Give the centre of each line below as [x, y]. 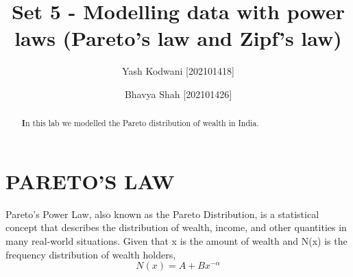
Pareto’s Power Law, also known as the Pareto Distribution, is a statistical [162, 214]
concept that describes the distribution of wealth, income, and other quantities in [176, 227]
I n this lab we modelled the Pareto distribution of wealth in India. [140, 123]
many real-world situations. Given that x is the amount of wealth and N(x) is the [176, 241]
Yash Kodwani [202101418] [178, 71]
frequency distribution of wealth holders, [91, 254]
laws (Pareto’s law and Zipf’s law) [178, 38]
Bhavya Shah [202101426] [178, 94]
